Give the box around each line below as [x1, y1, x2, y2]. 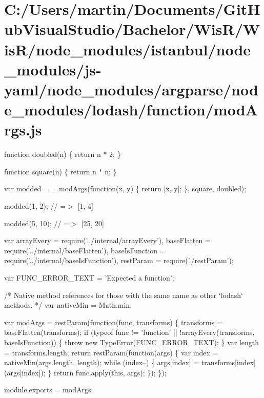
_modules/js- [4, 58, 101, 79]
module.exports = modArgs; [4, 384, 93, 395]
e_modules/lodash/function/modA [4, 99, 258, 120]
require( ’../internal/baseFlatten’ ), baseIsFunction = [4, 245, 166, 255]
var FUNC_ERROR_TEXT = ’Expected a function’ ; [4, 272, 174, 283]
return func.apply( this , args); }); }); [53, 367, 167, 377]
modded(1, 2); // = [4, 201, 66, 211]
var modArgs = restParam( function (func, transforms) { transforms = [4, 316, 222, 327]
